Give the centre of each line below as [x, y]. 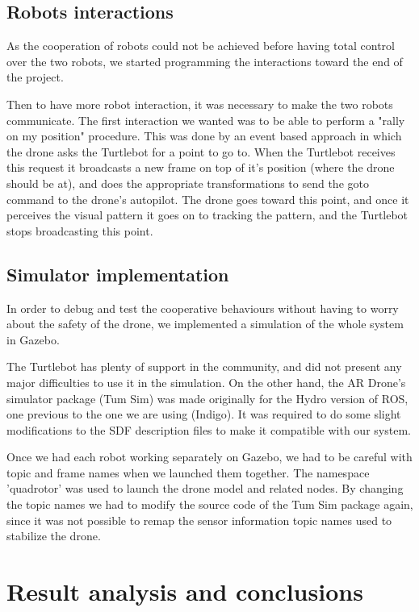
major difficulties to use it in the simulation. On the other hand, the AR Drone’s [206, 382]
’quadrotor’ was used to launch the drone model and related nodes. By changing [205, 488]
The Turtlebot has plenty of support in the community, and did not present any [204, 366]
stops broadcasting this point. [80, 230]
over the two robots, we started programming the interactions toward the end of [205, 61]
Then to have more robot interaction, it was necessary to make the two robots [200, 104]
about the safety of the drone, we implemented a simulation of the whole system [205, 324]
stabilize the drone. [54, 536]
